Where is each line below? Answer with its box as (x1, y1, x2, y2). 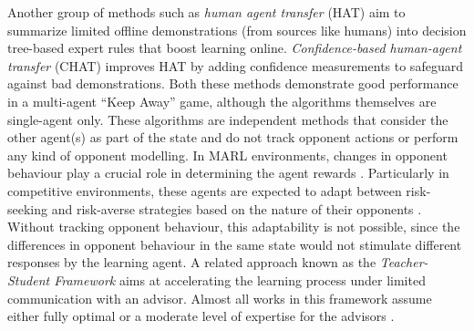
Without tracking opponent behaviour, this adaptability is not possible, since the (7, 217, 460, 236)
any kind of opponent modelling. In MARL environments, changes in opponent (7, 145, 448, 164)
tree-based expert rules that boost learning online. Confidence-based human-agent (7, 38, 462, 57)
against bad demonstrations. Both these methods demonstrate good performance (7, 74, 459, 93)
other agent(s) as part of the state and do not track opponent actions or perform (7, 128, 459, 147)
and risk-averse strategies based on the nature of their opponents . (51, 199, 422, 218)
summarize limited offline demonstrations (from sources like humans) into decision (7, 20, 467, 39)
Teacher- (379, 253, 428, 272)
